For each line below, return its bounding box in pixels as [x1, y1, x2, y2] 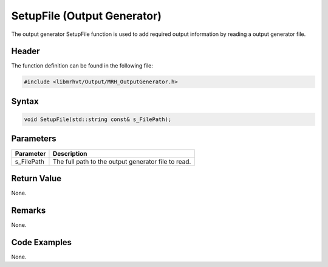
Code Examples [11, 237, 72, 248]
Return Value [11, 173, 62, 184]
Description [52, 149, 87, 158]
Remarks [11, 205, 46, 215]
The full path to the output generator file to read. [52, 157, 191, 165]
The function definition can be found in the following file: [11, 62, 153, 69]
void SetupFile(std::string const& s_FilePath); [24, 116, 172, 123]
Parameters [11, 134, 56, 144]
